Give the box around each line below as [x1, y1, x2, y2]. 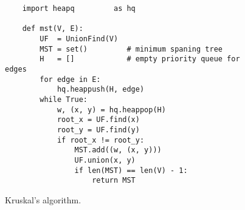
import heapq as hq [22, 4, 136, 13]
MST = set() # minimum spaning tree [40, 44, 223, 53]
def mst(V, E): [22, 24, 83, 33]
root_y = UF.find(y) [57, 125, 140, 134]
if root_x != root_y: [57, 135, 145, 144]
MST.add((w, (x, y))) [74, 146, 162, 155]
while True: [40, 95, 88, 104]
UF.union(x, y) [74, 155, 136, 164]
